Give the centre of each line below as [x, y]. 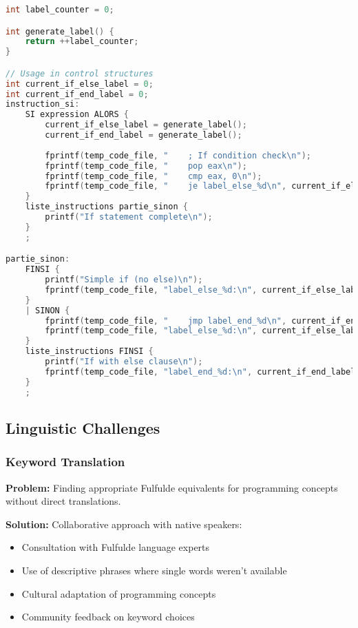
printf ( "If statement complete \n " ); [129, 217]
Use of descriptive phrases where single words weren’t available [154, 570]
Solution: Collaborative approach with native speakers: [124, 524]
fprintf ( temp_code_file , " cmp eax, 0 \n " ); [154, 176]
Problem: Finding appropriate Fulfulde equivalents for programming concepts [172, 487]
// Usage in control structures [80, 73]
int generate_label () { [60, 31]
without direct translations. [63, 501]
